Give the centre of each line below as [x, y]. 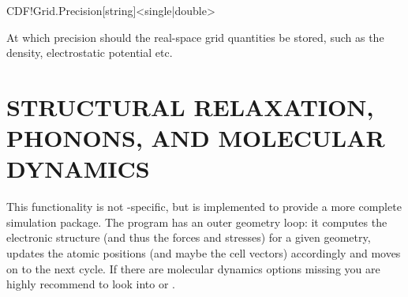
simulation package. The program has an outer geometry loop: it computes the [197, 222]
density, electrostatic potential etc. [90, 53]
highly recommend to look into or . [91, 284]
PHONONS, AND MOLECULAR [196, 138]
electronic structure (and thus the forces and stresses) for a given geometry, [189, 237]
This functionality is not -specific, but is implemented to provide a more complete [204, 207]
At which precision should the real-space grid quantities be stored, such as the [195, 37]
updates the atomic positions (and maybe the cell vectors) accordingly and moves [204, 253]
